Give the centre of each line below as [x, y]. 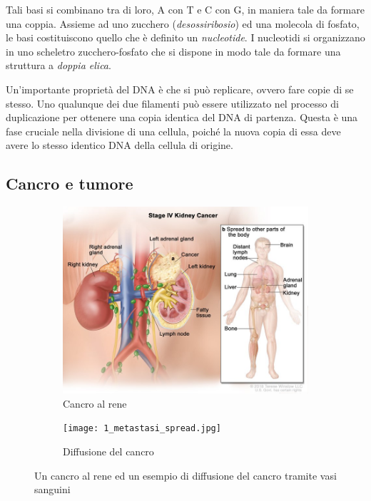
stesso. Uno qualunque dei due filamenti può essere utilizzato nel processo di [172, 103]
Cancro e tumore [70, 184]
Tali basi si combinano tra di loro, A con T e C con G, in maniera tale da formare [185, 9]
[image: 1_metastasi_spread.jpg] [142, 429]
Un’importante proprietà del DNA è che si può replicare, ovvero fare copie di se [180, 89]
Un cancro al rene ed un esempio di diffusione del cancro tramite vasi [185, 475]
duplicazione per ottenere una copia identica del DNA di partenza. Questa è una [182, 117]
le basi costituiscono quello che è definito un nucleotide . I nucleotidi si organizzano [185, 37]
